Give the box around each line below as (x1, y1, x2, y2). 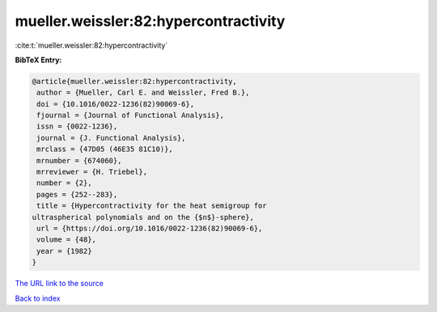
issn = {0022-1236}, (36, 122, 118, 131)
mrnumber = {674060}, (36, 156, 122, 165)
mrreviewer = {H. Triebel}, (36, 167, 148, 177)
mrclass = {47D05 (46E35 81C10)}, (36, 145, 173, 154)
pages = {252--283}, (36, 190, 118, 199)
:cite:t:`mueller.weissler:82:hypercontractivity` (15, 40, 168, 50)
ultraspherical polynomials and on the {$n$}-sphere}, (32, 213, 254, 221)
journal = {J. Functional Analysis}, (36, 133, 186, 142)
